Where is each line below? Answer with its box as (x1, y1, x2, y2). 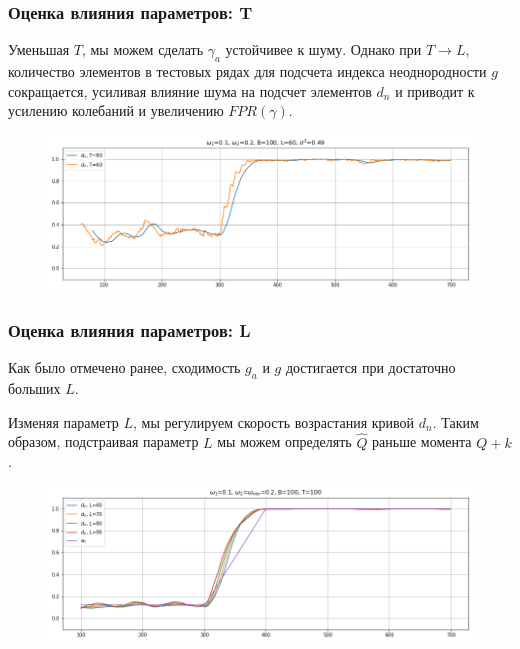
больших (8, 378, 61, 399)
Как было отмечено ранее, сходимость (8, 357, 241, 378)
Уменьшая (8, 39, 70, 60)
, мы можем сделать (81, 39, 204, 60)
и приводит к (395, 80, 475, 101)
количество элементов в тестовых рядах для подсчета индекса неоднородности (8, 61, 487, 82)
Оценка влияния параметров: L (8, 318, 251, 342)
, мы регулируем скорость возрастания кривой (133, 411, 415, 432)
